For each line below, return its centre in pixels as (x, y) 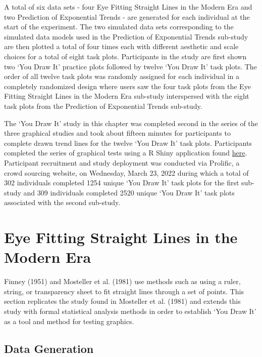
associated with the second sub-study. (62, 202)
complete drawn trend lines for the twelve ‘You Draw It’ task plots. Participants (128, 143)
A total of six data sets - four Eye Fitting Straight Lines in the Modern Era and (128, 7)
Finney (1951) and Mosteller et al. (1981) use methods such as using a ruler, (122, 281)
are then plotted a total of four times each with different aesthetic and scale (121, 46)
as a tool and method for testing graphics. (69, 321)
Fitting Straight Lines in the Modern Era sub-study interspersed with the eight (127, 96)
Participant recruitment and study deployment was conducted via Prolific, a (122, 162)
